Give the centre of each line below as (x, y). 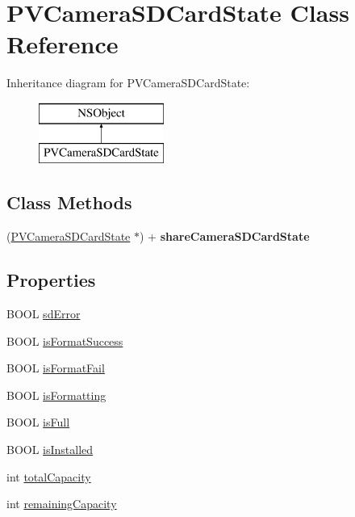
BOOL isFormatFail (56, 368)
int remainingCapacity (62, 504)
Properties (51, 280)
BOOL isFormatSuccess (65, 340)
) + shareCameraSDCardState (225, 236)
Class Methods (69, 202)
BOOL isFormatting (56, 395)
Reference (63, 44)
